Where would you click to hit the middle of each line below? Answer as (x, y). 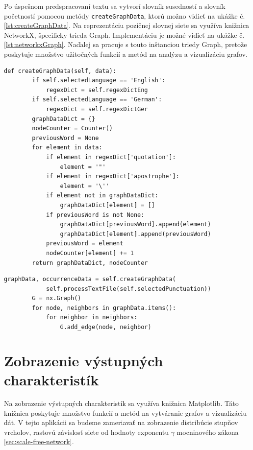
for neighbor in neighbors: (92, 318)
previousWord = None (65, 138)
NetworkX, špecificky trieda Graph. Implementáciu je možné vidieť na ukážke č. (124, 35)
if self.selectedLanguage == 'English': (99, 81)
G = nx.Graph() (57, 298)
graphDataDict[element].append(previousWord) (136, 234)
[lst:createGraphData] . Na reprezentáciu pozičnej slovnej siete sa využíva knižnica (127, 25)
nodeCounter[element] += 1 (90, 253)
